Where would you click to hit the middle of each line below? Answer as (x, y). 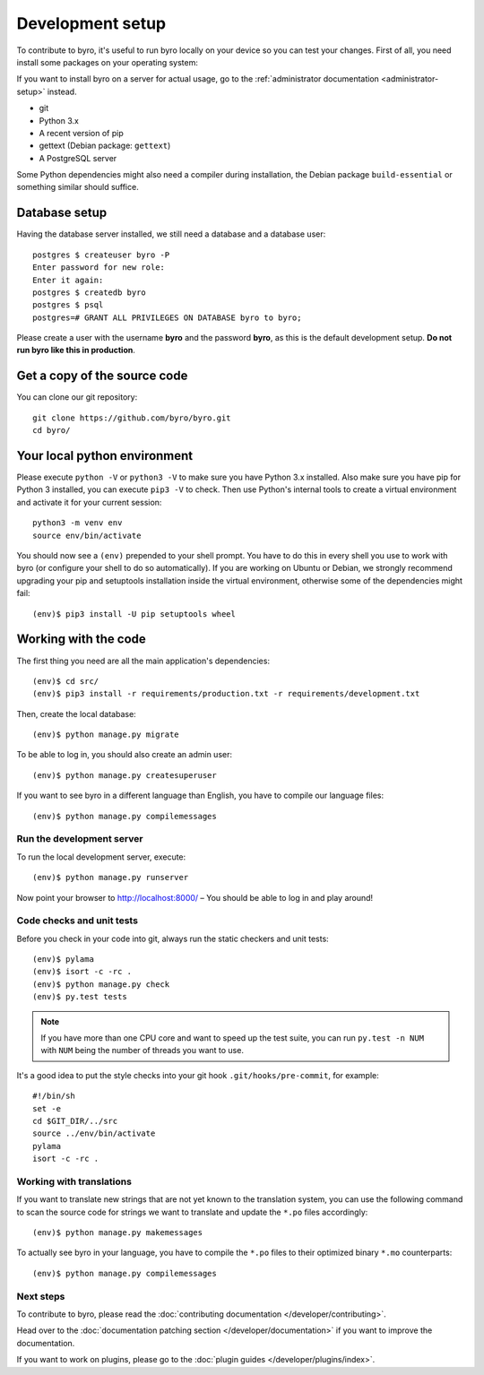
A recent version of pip (82, 133)
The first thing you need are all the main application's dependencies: (143, 661)
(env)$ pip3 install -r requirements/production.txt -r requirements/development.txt (226, 694)
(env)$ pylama (63, 960)
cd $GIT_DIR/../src (75, 1121)
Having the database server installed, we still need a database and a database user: (171, 234)
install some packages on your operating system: (108, 62)
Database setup (62, 213)
